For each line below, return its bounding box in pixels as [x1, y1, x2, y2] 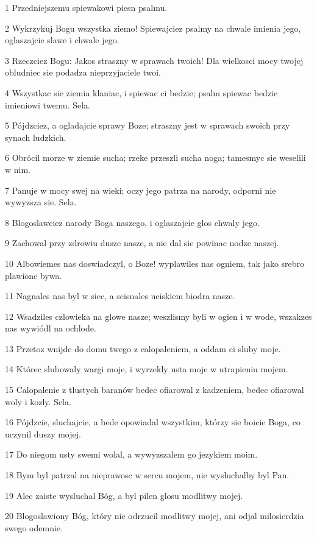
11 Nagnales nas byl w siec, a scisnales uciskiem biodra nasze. [5, 289, 235, 302]
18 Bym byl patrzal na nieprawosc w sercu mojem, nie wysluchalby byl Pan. [5, 469, 290, 481]
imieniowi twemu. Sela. [5, 98, 90, 111]
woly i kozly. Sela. [5, 395, 71, 408]
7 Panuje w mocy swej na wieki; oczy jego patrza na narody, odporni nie [5, 183, 276, 196]
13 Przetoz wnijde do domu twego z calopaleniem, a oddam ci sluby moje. [5, 342, 281, 355]
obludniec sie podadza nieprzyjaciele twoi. [5, 66, 162, 79]
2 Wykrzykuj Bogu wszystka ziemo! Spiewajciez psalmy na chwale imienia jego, [5, 21, 301, 34]
